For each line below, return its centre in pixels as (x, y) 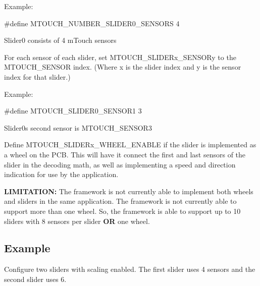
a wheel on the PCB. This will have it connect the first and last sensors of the (125, 154)
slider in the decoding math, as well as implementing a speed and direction (120, 164)
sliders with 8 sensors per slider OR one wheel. (77, 221)
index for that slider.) (37, 76)
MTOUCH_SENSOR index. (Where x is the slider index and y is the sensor (123, 67)
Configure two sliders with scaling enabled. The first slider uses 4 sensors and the (130, 269)
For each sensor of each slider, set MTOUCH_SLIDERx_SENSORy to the (120, 57)
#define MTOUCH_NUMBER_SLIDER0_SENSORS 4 (92, 23)
